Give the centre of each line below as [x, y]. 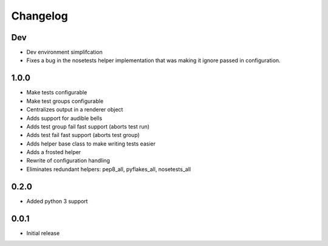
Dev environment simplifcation [65, 52]
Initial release [43, 233]
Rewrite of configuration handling [68, 161]
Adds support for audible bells [64, 118]
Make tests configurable [57, 93]
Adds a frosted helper [54, 152]
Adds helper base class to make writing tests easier [91, 144]
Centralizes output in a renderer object [75, 110]
